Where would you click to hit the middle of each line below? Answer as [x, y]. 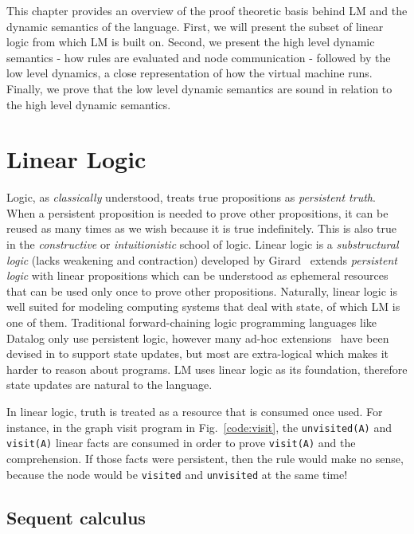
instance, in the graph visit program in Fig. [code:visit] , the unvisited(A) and [199, 427]
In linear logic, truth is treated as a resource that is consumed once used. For [195, 411]
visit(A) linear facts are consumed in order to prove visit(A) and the [181, 443]
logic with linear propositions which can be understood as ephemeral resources [197, 275]
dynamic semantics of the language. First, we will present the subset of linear [195, 26]
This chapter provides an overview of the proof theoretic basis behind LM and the [207, 10]
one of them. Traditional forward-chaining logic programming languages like [192, 322]
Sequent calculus [76, 517]
